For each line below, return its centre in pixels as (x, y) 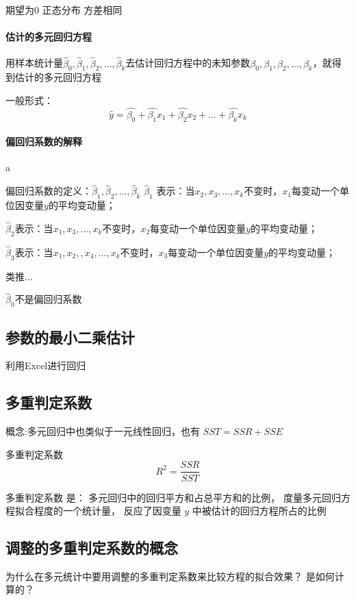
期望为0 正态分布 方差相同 (64, 10)
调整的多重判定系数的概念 (92, 548)
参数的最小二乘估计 (70, 337)
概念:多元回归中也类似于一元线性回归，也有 (103, 431)
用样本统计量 (34, 63)
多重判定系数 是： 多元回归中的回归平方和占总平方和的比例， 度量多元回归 (173, 497)
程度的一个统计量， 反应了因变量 (107, 511)
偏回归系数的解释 (44, 141)
